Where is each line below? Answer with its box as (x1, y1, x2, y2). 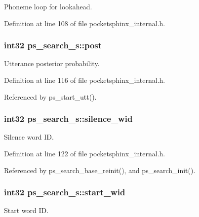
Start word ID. (4, 205, 49, 216)
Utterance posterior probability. (4, 58, 100, 69)
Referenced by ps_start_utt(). (4, 91, 97, 102)
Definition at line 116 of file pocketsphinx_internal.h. (4, 75, 165, 85)
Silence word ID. (4, 132, 54, 142)
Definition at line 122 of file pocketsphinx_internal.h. (4, 148, 165, 158)
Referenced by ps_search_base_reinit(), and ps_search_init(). (4, 165, 196, 175)
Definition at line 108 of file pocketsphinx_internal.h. (4, 18, 165, 28)
